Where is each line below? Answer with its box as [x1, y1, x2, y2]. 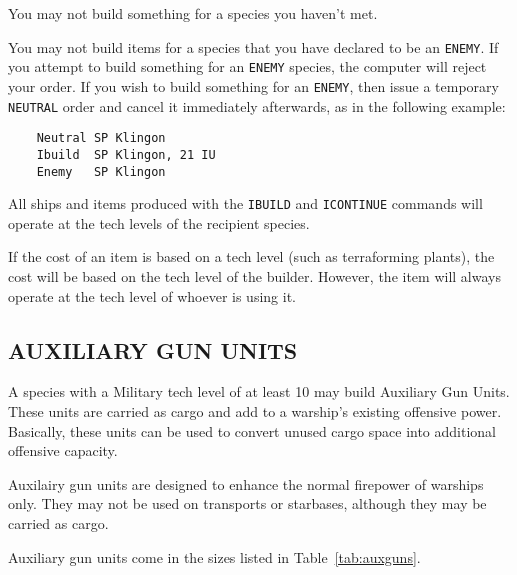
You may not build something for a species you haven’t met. [8, 3, 378, 23]
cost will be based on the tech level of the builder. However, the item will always [8, 266, 501, 287]
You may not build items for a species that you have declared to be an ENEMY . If [8, 36, 499, 57]
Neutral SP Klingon [36, 131, 166, 146]
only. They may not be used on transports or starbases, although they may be [8, 493, 487, 514]
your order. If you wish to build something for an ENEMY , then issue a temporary [8, 75, 499, 96]
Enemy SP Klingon [36, 164, 166, 179]
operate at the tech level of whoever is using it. [8, 285, 296, 306]
